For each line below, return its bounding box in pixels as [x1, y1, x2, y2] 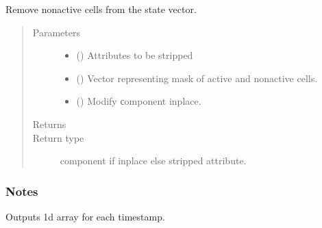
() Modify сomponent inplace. [76, 94, 201, 108]
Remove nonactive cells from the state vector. [5, 2, 197, 16]
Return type [32, 130, 84, 144]
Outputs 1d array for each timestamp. [5, 209, 165, 223]
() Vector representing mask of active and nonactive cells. [76, 71, 318, 85]
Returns [32, 116, 66, 131]
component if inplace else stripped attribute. [60, 153, 247, 168]
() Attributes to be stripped [76, 48, 193, 62]
